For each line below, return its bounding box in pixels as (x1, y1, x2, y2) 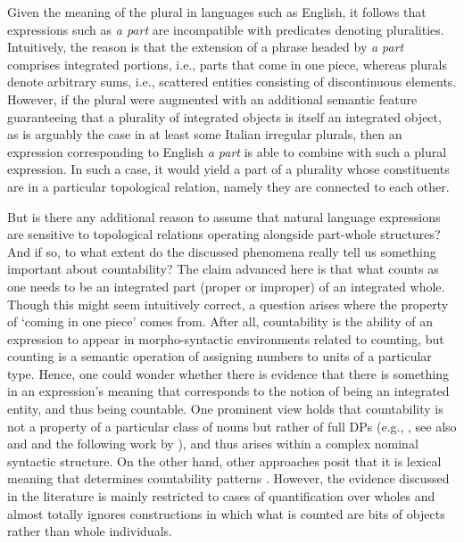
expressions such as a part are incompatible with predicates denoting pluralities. (7, 20, 444, 38)
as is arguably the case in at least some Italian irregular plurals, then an (7, 125, 402, 144)
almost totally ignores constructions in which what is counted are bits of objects (7, 504, 445, 522)
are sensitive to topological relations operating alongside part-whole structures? (7, 225, 441, 243)
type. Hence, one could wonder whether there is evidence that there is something (7, 364, 450, 383)
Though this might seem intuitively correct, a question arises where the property (7, 294, 449, 313)
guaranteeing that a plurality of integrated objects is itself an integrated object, (7, 107, 442, 126)
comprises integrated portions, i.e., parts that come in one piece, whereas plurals (7, 54, 448, 73)
